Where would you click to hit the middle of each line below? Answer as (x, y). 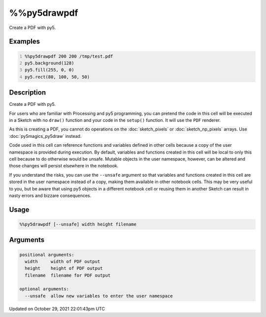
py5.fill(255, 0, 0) (50, 70)
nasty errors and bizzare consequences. (50, 195)
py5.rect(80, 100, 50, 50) (57, 77)
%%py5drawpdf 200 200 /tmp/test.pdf (69, 56)
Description (28, 93)
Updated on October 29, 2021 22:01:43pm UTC (57, 309)
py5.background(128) (50, 63)
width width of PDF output (63, 261)
